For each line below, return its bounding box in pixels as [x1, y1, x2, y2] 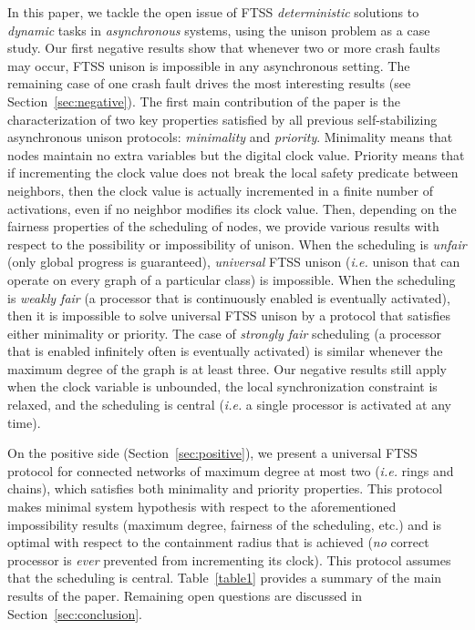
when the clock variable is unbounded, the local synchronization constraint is [7, 377, 438, 396]
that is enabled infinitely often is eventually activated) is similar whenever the [7, 341, 443, 361]
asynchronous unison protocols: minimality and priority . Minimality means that [7, 127, 453, 147]
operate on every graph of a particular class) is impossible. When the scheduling [7, 269, 456, 289]
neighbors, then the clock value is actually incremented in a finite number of [7, 180, 433, 199]
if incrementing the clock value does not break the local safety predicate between [7, 163, 459, 182]
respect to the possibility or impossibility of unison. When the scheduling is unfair [7, 234, 467, 253]
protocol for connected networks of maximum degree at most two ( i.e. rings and [7, 461, 454, 480]
